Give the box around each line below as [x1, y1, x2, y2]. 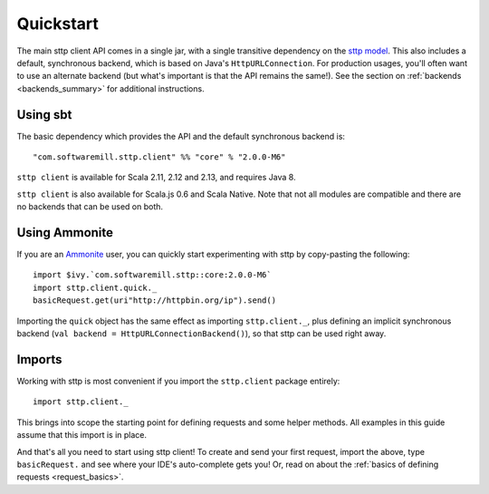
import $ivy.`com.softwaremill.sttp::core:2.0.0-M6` [33, 270, 272, 280]
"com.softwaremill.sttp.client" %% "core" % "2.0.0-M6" [33, 152, 286, 162]
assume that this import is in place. [16, 430, 148, 441]
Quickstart [16, 14, 100, 34]
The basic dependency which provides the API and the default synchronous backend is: [16, 131, 346, 141]
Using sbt [16, 107, 72, 122]
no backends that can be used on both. [16, 201, 163, 212]
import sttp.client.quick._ [33, 282, 158, 293]
